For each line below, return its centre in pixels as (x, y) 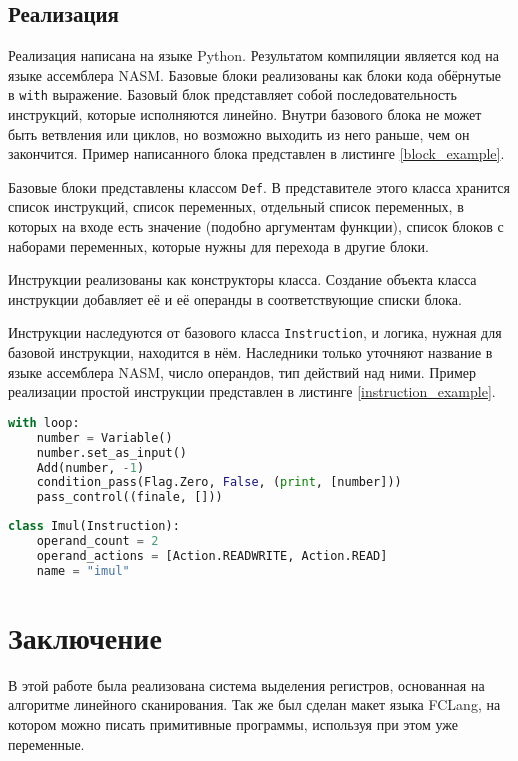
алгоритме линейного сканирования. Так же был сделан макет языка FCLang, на (254, 704)
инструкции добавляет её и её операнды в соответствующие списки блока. (235, 298)
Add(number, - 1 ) (90, 467)
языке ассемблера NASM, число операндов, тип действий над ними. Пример (242, 371)
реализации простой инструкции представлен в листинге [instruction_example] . (252, 391)
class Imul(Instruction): (94, 526)
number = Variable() (104, 437)
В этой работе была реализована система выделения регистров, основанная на (246, 684)
